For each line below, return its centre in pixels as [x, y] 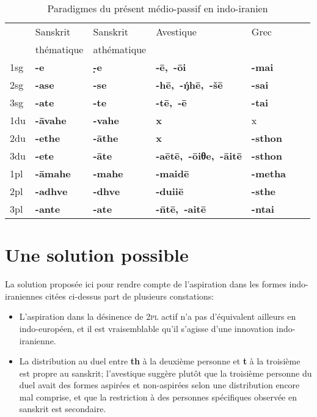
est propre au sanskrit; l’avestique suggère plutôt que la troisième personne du [166, 373]
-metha [269, 173]
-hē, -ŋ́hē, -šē [189, 85]
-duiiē [170, 191]
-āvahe [51, 120]
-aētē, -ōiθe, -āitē [199, 156]
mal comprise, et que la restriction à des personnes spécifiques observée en [158, 397]
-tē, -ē [171, 102]
